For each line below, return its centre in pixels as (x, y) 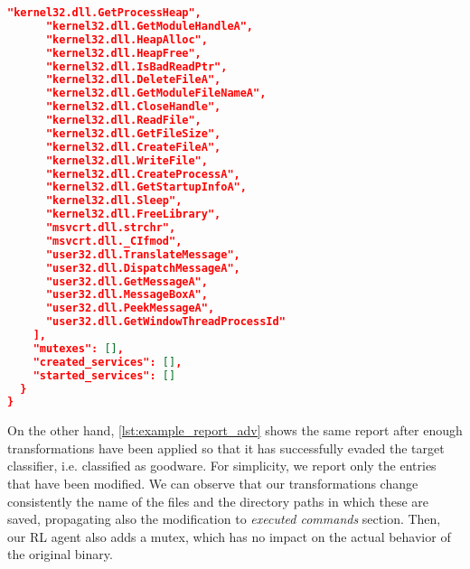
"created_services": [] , (108, 362)
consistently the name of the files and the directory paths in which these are (218, 501)
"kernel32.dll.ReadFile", (123, 120)
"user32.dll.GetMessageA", (127, 281)
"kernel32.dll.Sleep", (114, 201)
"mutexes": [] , (78, 348)
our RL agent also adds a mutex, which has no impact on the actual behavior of (229, 536)
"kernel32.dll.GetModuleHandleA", (150, 26)
